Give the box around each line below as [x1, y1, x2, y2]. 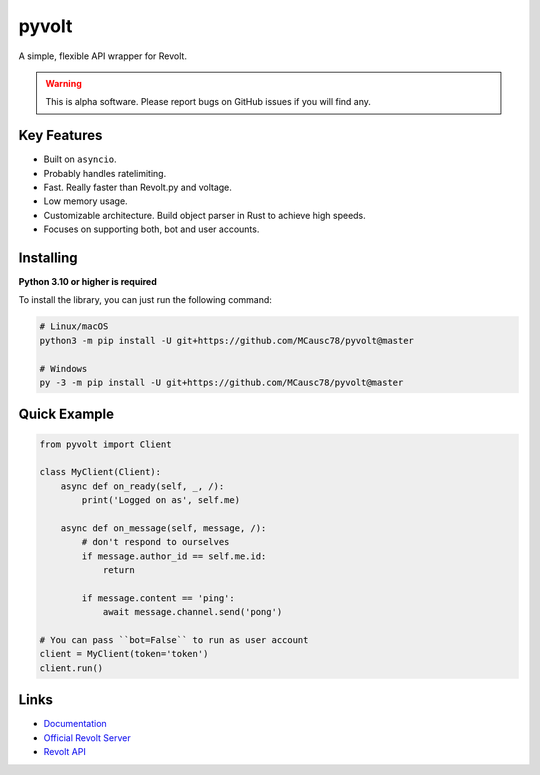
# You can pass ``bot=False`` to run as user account [39, 635, 309, 646]
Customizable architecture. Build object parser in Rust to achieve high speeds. [43, 209, 367, 221]
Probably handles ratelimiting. [43, 167, 167, 179]
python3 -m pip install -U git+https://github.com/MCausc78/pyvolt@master [39, 335, 415, 346]
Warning [45, 77, 82, 89]
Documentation [43, 718, 107, 730]
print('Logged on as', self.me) [81, 495, 240, 506]
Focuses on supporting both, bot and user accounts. [43, 223, 260, 235]
